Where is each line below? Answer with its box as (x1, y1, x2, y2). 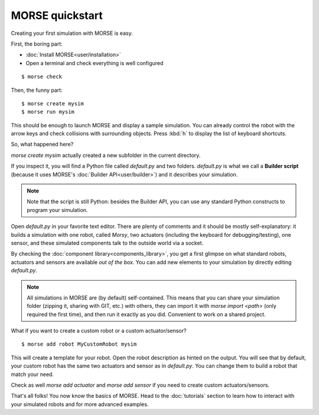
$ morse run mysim (21, 108, 75, 115)
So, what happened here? (11, 141, 74, 148)
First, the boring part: (11, 40, 63, 47)
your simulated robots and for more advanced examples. (11, 400, 149, 408)
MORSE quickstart (11, 9, 103, 22)
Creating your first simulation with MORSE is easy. (11, 30, 133, 37)
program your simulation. (27, 206, 88, 213)
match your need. (11, 371, 54, 378)
